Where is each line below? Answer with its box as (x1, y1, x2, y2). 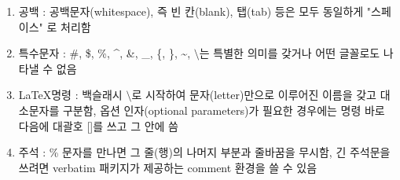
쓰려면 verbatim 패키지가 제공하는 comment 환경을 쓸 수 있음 (18, 159, 317, 175)
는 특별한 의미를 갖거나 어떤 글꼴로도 (199, 45, 380, 61)
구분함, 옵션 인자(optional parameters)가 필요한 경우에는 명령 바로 (62, 101, 385, 118)
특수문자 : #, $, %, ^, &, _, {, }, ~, (18, 45, 191, 61)
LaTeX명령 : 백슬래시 (18, 86, 123, 103)
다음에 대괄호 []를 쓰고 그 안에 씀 (18, 117, 178, 134)
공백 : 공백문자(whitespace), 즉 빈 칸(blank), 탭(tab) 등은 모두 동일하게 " (18, 3, 372, 19)
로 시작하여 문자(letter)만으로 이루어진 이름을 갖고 (131, 86, 376, 103)
